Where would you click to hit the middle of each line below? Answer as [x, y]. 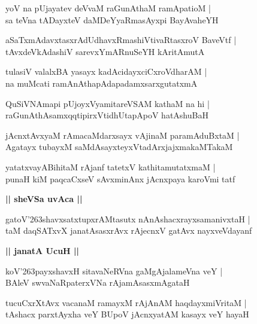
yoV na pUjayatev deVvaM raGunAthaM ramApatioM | [108, 8]
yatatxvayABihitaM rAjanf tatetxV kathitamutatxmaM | [111, 166]
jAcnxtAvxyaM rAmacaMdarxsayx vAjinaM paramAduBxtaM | [123, 135]
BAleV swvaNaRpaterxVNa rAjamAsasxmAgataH [98, 282]
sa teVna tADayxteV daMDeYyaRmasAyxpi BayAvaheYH [112, 19]
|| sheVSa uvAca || [44, 199]
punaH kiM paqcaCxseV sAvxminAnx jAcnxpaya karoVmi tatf [120, 178]
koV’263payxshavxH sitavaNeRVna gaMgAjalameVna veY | [114, 270]
